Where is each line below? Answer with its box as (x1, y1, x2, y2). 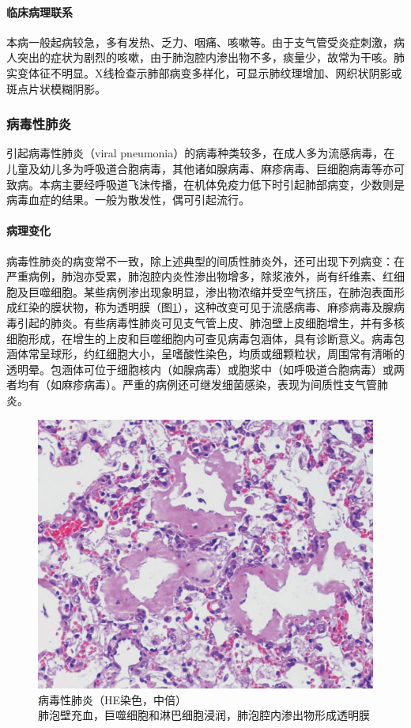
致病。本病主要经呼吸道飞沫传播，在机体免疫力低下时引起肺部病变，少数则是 (6, 175, 405, 192)
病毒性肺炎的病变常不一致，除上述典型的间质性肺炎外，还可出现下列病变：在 (6, 252, 405, 269)
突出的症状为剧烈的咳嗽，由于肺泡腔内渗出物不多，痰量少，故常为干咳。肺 (17, 49, 405, 66)
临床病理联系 (6, 3, 73, 20)
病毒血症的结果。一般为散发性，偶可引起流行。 (6, 191, 250, 208)
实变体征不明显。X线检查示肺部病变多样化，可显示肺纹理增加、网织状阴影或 (6, 64, 402, 81)
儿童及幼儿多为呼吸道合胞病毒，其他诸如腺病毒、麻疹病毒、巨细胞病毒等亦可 (6, 160, 405, 176)
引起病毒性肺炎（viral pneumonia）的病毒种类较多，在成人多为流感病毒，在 (6, 145, 395, 161)
